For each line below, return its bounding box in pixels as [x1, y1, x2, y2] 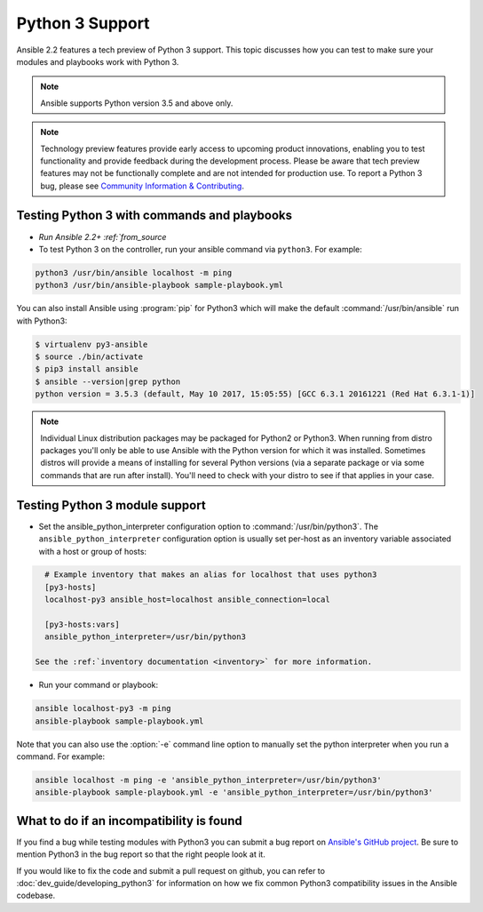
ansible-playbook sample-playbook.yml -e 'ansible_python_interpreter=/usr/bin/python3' [35, 788, 434, 797]
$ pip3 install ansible [35, 364, 139, 374]
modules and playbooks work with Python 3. [16, 56, 179, 67]
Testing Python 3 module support [16, 498, 206, 513]
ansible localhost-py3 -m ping [35, 703, 172, 714]
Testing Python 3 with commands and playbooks [16, 208, 293, 223]
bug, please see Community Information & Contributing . [40, 180, 244, 191]
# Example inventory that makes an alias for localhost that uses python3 [44, 570, 377, 580]
